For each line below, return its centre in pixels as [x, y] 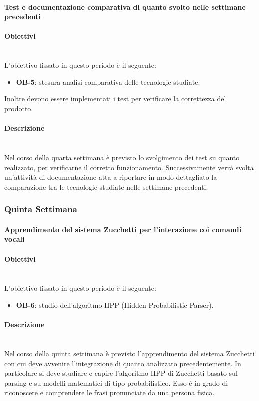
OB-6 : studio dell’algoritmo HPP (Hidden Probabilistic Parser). [115, 304]
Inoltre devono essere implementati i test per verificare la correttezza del [115, 99]
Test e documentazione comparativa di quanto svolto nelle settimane [125, 6]
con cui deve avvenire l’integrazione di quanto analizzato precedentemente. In [123, 363]
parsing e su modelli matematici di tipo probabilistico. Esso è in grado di [116, 383]
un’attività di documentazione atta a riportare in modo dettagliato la [111, 177]
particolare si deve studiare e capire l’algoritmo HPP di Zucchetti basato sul [121, 373]
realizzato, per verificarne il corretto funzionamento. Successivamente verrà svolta [129, 167]
